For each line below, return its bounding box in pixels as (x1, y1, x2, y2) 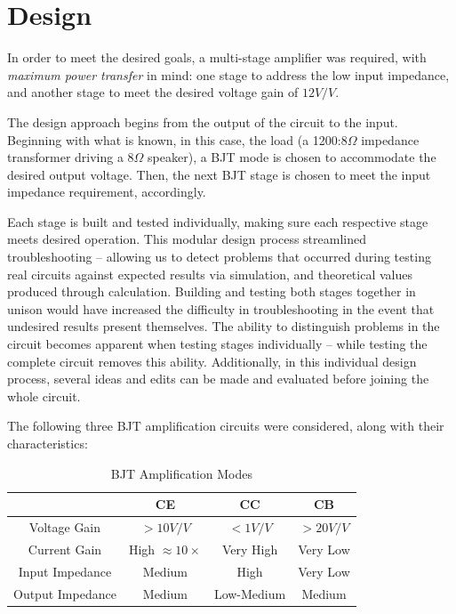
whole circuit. (7, 386, 81, 405)
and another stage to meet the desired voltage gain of (7, 83, 299, 101)
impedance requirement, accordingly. (7, 182, 206, 201)
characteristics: (7, 434, 88, 452)
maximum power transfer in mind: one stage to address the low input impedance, (7, 65, 450, 84)
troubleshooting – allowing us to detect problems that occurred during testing (7, 247, 431, 266)
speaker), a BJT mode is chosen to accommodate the (148, 148, 436, 166)
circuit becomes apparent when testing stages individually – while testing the (7, 335, 428, 353)
